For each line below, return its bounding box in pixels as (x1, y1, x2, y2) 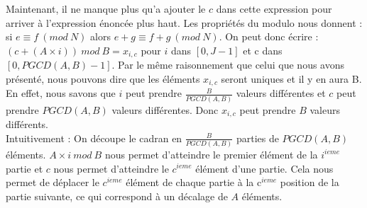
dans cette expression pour (216, 1, 332, 16)
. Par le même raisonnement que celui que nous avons (111, 57, 344, 72)
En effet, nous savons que (6, 86, 116, 100)
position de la (280, 175, 339, 190)
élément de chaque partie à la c (126, 175, 262, 190)
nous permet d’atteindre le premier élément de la (104, 146, 318, 161)
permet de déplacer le (6, 175, 99, 190)
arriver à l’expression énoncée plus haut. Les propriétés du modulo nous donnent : (6, 15, 363, 30)
